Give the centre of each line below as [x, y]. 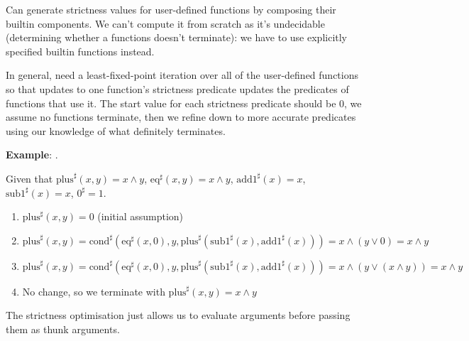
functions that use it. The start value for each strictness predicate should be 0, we [184, 103]
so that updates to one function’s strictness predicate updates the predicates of [177, 88]
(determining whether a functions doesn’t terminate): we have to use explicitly [177, 37]
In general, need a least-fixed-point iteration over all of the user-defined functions [182, 75]
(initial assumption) [140, 216]
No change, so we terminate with [94, 291]
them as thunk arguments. [63, 329]
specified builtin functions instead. [80, 51]
